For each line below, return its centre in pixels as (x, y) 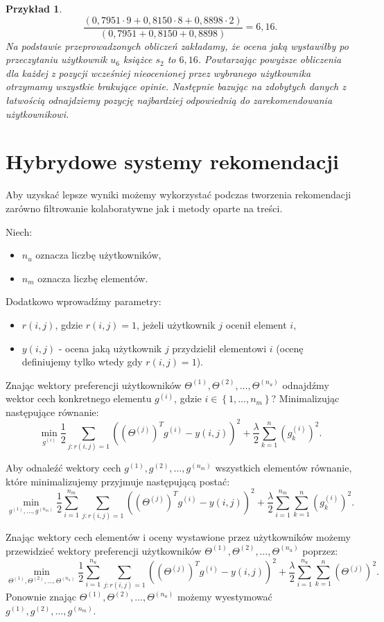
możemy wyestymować (225, 597)
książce (138, 59)
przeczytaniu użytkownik (56, 59)
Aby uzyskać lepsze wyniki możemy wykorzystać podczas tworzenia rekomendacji (178, 195)
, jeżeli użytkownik (176, 324)
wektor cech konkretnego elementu (79, 398)
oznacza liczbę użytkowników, (98, 255)
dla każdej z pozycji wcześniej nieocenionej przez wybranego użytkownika (158, 72)
